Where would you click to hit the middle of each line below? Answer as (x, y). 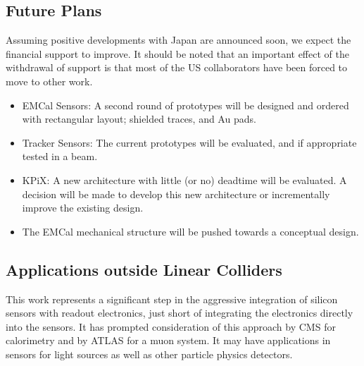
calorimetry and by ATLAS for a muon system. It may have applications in (168, 340)
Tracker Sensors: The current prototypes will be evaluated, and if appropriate (189, 142)
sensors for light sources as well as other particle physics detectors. (149, 354)
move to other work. (49, 81)
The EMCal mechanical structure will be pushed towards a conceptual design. (190, 231)
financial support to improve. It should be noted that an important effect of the (177, 53)
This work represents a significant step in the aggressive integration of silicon (172, 299)
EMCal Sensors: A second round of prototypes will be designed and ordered (186, 105)
